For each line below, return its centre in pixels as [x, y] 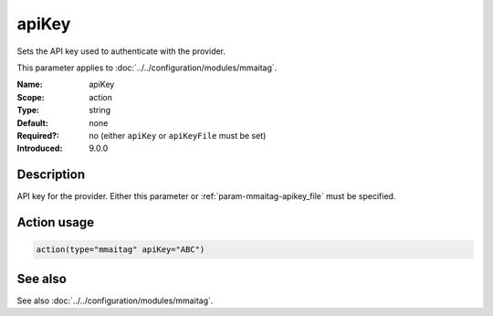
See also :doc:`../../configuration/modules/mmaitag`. [115, 300]
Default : [33, 122]
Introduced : [40, 148]
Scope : [31, 97]
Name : [30, 84]
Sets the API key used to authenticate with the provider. [121, 51]
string [100, 111]
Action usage [56, 222]
